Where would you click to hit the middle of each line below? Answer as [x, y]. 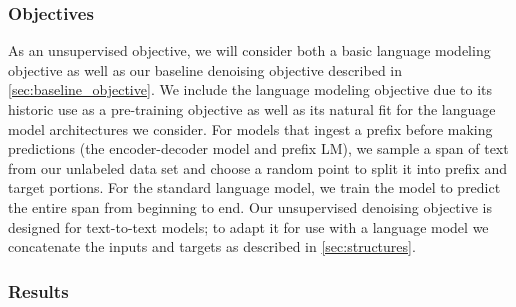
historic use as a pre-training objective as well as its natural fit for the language [252, 109]
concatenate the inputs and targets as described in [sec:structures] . [212, 246]
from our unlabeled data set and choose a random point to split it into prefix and [257, 167]
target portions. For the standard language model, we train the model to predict [254, 187]
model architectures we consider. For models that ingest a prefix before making [250, 128]
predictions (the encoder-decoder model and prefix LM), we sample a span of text [258, 148]
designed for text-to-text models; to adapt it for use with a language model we [248, 226]
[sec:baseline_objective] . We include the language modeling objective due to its [250, 89]
